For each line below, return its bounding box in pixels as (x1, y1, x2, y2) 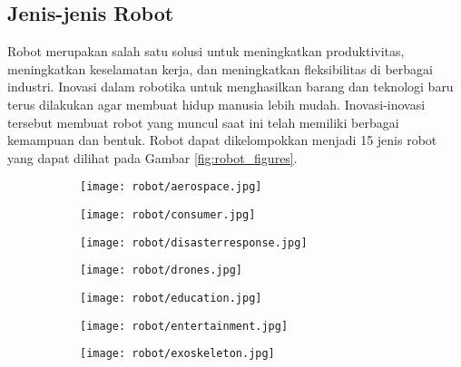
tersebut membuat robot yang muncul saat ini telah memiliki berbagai (7, 112, 399, 131)
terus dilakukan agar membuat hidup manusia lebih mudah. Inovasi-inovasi (7, 94, 426, 113)
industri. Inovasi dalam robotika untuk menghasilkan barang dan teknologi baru (7, 77, 454, 96)
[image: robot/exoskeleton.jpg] (80, 347, 275, 361)
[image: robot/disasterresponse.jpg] (80, 236, 308, 249)
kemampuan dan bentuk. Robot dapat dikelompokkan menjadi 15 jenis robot (7, 130, 437, 150)
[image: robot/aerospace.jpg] (80, 180, 262, 194)
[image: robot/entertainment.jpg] (80, 319, 289, 333)
